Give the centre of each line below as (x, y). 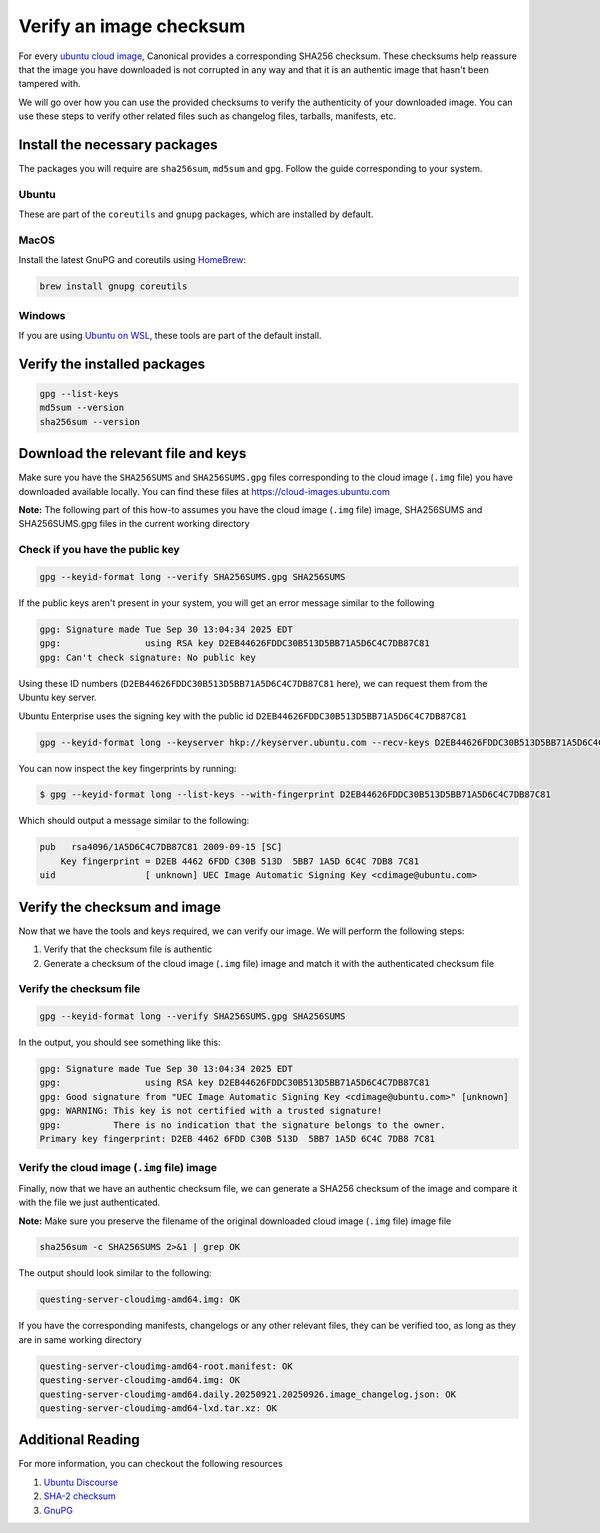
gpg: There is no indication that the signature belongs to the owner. (242, 1124)
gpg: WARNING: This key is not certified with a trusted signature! (211, 1111)
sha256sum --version (89, 421)
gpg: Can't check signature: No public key (148, 657)
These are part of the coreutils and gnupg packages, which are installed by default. (196, 214)
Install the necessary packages (118, 144)
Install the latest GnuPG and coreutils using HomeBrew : (132, 260)
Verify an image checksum (132, 26)
